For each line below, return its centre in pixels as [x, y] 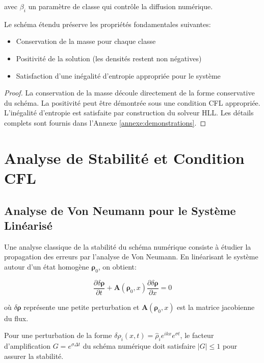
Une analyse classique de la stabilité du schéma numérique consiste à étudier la [128, 246]
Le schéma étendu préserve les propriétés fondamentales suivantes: [108, 24]
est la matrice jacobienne [216, 307]
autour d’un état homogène [47, 266]
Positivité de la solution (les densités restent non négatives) [109, 58]
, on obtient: [117, 266]
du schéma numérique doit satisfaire [139, 346]
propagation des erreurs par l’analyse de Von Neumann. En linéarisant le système [131, 257]
